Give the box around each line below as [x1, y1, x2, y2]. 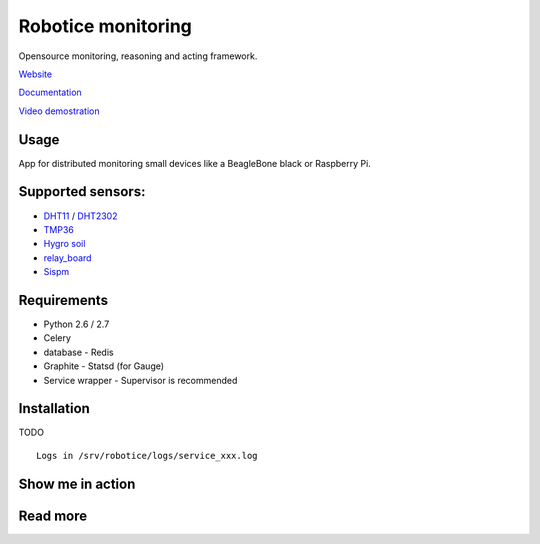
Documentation [18, 86, 82, 99]
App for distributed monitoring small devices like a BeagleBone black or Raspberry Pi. [18, 157, 372, 169]
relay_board [43, 251, 92, 264]
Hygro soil [43, 238, 86, 250]
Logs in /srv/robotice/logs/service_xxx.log [36, 450, 259, 461]
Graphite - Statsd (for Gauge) [43, 360, 165, 372]
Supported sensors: [18, 183, 146, 200]
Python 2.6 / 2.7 [43, 318, 110, 330]
